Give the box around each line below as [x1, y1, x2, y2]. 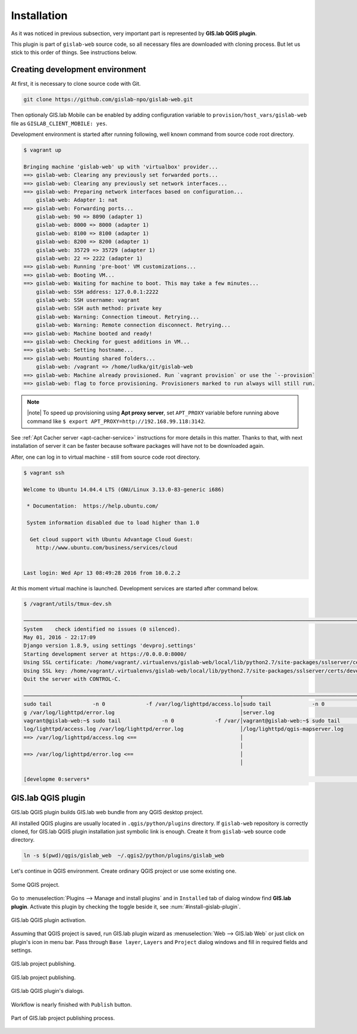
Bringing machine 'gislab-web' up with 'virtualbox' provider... [23, 163, 218, 170]
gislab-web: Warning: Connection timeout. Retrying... [36, 313, 199, 320]
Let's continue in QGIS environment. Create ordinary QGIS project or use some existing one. [11, 867, 237, 875]
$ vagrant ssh [23, 469, 65, 476]
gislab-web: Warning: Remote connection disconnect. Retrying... [36, 322, 231, 329]
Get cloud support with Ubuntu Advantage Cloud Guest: [30, 536, 193, 543]
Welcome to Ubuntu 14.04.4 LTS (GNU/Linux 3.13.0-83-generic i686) [23, 486, 225, 493]
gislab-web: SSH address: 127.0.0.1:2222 [36, 288, 159, 295]
